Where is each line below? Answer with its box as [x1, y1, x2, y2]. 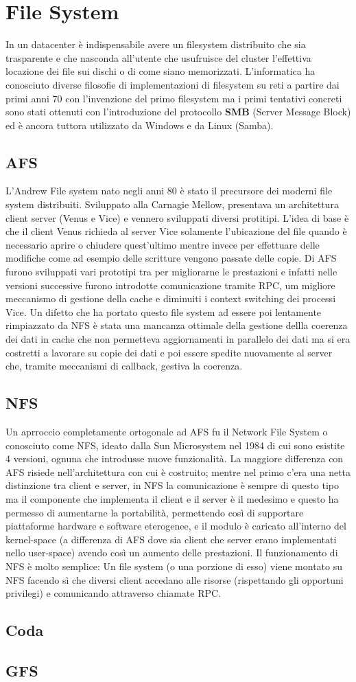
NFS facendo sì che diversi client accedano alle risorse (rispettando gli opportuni [5, 572, 344, 587]
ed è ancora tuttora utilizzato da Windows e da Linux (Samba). [5, 117, 274, 132]
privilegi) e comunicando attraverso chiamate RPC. [5, 586, 222, 600]
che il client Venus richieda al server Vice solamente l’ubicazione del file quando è [5, 224, 347, 238]
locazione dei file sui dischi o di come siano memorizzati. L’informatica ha [5, 64, 316, 78]
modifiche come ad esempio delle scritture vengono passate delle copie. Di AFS [5, 251, 337, 265]
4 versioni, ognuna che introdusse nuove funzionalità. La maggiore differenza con [5, 451, 344, 466]
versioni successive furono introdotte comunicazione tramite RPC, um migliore [5, 277, 335, 292]
